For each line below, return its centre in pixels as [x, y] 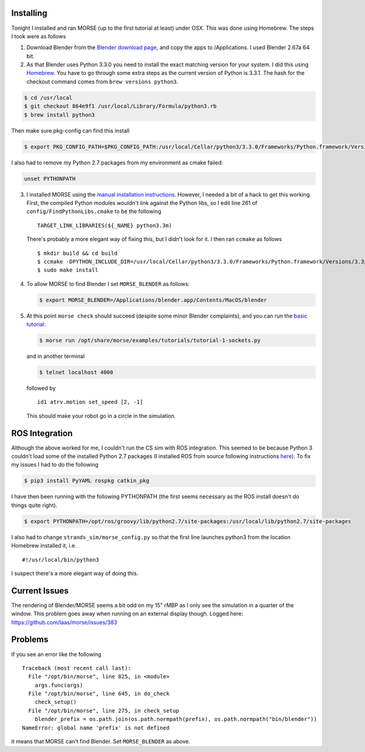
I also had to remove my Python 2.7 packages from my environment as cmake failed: [117, 162]
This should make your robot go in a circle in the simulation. [101, 416]
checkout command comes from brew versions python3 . [103, 82]
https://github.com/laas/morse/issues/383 [64, 622]
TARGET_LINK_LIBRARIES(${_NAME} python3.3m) [105, 225]
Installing [30, 13]
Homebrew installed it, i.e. [44, 546]
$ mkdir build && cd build [78, 253]
